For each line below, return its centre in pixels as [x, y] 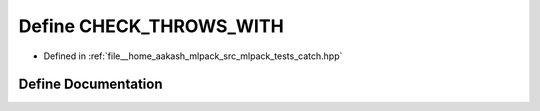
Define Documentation [90, 84]
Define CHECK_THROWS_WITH [151, 26]
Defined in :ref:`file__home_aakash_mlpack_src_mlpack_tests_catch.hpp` [193, 56]
